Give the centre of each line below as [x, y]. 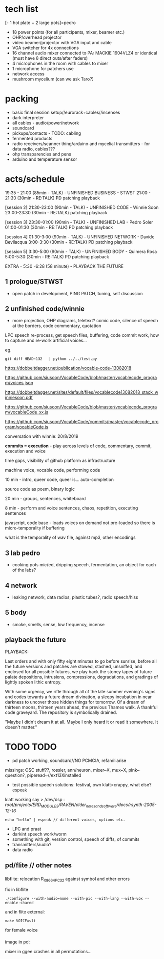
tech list [22, 9]
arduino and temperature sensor [44, 159]
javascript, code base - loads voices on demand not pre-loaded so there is [80, 523]
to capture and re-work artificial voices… [46, 341]
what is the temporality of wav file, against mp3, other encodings [70, 537]
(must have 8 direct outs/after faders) [50, 58]
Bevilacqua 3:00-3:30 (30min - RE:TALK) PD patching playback [69, 242]
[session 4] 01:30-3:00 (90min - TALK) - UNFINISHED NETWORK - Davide [80, 237]
